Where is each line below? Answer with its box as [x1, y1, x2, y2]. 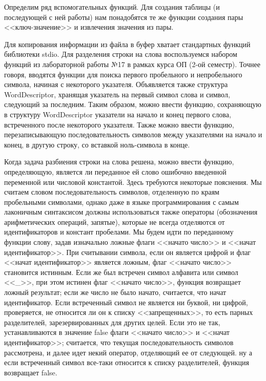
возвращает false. [4, 367, 57, 377]
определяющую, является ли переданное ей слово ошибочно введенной [4, 166, 227, 177]
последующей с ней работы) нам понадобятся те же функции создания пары [4, 11, 243, 22]
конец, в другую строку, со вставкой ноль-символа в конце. [4, 139, 190, 150]
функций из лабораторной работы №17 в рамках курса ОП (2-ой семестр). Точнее [4, 58, 260, 69]
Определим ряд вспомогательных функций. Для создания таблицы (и [4, 2, 220, 12]
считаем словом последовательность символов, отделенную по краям [4, 186, 219, 197]
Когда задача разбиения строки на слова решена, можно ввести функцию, [4, 156, 234, 167]
